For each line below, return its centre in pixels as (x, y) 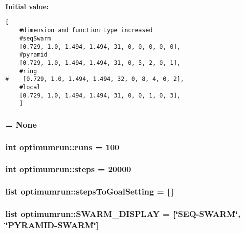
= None (21, 124)
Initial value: (27, 6)
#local (30, 87)
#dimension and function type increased (86, 30)
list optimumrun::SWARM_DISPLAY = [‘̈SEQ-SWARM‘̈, (123, 214)
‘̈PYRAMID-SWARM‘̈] (52, 225)
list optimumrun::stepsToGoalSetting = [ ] (90, 191)
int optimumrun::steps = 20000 (68, 169)
